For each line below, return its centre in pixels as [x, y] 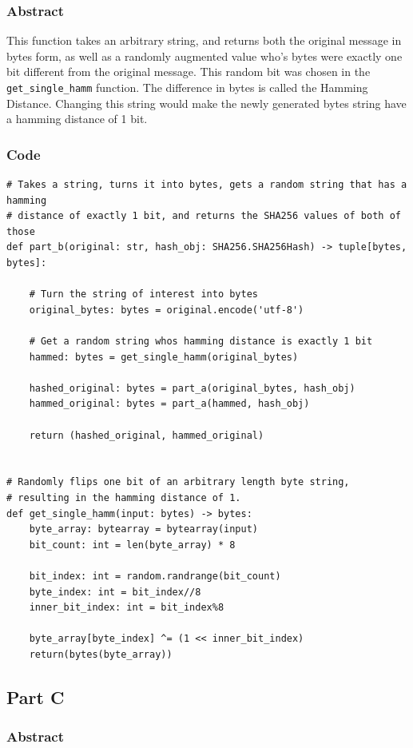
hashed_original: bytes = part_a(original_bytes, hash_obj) [192, 388]
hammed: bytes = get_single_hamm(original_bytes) [164, 357]
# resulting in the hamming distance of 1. [124, 497]
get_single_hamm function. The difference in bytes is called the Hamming [187, 87]
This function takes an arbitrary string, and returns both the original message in [204, 40]
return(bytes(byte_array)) [101, 654]
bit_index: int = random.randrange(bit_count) [155, 576]
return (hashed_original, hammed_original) [147, 435]
